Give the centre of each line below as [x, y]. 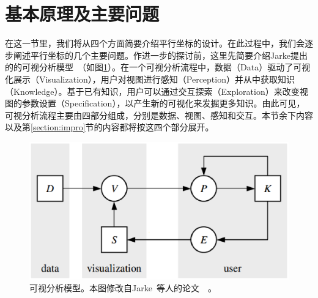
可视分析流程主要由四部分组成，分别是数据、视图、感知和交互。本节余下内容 [159, 115]
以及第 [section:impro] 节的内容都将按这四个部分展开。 [109, 127]
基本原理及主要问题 [82, 14]
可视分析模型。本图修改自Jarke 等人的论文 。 [123, 288]
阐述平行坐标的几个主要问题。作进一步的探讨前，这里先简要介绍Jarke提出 [160, 55]
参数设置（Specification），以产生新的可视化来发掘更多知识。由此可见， [163, 103]
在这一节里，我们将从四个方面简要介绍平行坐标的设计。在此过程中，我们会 [155, 43]
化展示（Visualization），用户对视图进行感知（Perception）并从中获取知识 [150, 79]
